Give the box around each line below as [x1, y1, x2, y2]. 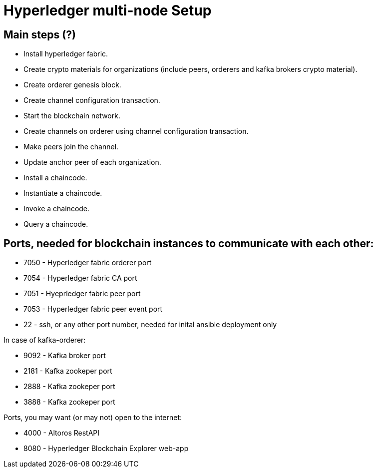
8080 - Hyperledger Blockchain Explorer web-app [23, 444, 189, 453]
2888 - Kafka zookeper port [23, 382, 115, 391]
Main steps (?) [3, 28, 76, 41]
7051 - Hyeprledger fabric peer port [23, 289, 141, 298]
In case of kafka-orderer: [3, 336, 86, 345]
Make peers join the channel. [23, 142, 119, 151]
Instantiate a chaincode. [23, 189, 102, 198]
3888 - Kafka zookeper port [23, 398, 115, 407]
